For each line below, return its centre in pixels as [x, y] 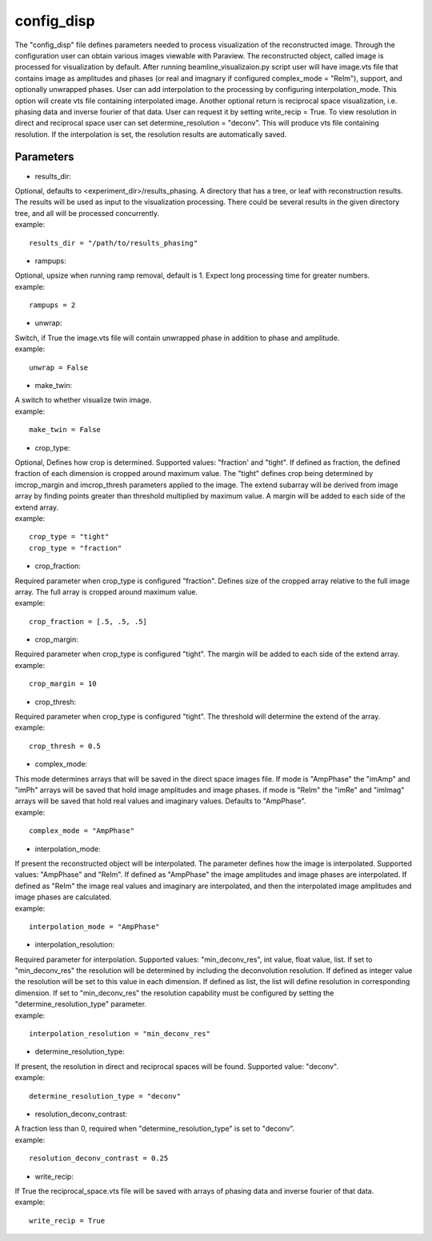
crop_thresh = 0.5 [65, 746]
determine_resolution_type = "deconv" [105, 1096]
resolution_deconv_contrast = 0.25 [99, 1159]
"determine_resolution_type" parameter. [81, 1004]
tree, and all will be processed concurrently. [87, 213]
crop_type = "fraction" [76, 548]
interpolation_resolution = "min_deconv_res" [120, 1034]
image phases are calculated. [63, 897]
